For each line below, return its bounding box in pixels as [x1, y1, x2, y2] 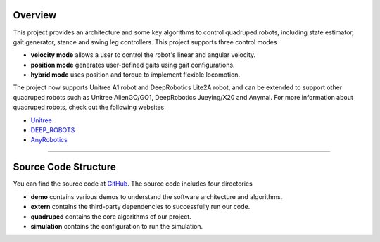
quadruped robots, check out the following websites [13, 103, 165, 112]
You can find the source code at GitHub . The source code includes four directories [13, 179, 253, 188]
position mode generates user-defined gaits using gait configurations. [30, 60, 235, 69]
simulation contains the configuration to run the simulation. [30, 222, 203, 230]
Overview [13, 9, 57, 21]
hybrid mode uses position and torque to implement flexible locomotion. [30, 70, 241, 79]
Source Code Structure [13, 161, 116, 173]
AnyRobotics [30, 136, 68, 144]
